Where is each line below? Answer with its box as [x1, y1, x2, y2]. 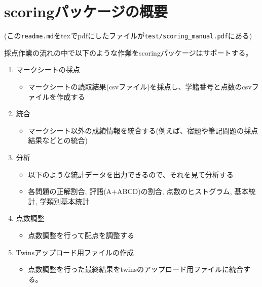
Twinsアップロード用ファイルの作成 [16, 247, 134, 257]
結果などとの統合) [28, 135, 88, 146]
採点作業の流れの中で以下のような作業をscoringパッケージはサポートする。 [4, 47, 253, 58]
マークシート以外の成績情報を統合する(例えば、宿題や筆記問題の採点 [28, 125, 258, 135]
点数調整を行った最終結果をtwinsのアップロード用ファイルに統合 [28, 264, 243, 274]
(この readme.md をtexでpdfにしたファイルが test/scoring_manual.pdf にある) [4, 30, 252, 41]
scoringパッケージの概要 [4, 1, 168, 22]
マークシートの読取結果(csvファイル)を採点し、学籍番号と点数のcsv [28, 81, 252, 91]
